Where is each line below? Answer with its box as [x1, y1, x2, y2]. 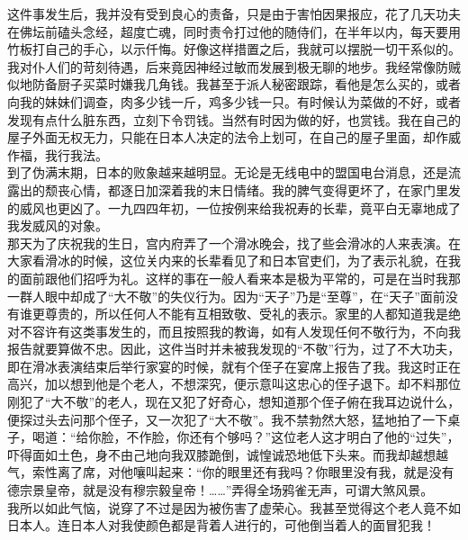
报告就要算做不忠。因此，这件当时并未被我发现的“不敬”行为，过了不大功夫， [7, 339, 461, 358]
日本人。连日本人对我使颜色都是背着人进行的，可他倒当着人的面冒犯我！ [7, 516, 436, 535]
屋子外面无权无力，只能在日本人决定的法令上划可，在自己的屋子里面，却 [7, 128, 436, 147]
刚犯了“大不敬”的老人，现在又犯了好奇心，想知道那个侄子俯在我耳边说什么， [7, 392, 461, 411]
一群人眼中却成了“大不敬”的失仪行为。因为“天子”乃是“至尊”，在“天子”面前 [7, 286, 445, 305]
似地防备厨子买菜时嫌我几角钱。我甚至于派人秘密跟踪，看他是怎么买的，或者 [7, 75, 461, 94]
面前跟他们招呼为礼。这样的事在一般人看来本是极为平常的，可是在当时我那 [19, 268, 461, 287]
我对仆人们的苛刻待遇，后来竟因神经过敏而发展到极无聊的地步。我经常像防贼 [7, 57, 461, 76]
